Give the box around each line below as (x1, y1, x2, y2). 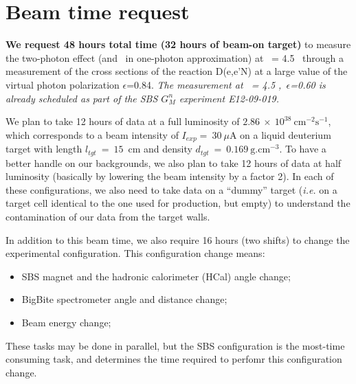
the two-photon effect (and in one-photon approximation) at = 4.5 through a (5, 50, 344, 65)
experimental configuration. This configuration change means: (5, 246, 265, 260)
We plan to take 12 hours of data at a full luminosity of (5, 114, 240, 128)
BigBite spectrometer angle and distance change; (21, 292, 227, 306)
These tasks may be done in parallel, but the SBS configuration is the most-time (5, 338, 345, 352)
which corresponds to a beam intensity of (5, 127, 179, 142)
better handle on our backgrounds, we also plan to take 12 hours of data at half (5, 155, 342, 170)
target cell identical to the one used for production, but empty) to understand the (5, 196, 351, 210)
